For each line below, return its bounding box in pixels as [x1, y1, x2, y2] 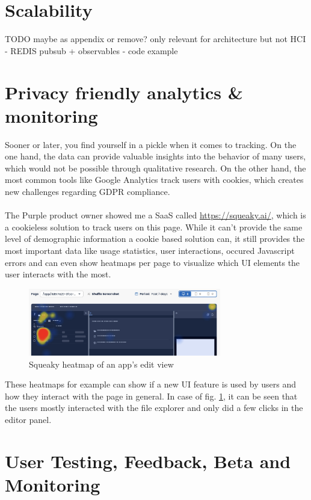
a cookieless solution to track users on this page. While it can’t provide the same [5, 220, 303, 233]
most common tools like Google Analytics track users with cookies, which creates [5, 173, 304, 186]
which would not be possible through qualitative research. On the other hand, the [5, 161, 306, 174]
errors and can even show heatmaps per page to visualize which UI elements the [5, 256, 300, 268]
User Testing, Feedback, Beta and [5, 448, 291, 473]
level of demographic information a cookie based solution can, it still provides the [5, 232, 305, 245]
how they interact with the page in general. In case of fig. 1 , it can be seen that [5, 389, 298, 402]
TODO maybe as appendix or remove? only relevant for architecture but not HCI [5, 32, 306, 45]
